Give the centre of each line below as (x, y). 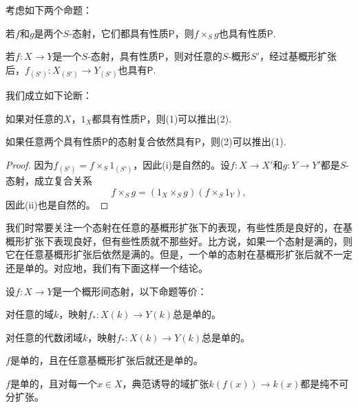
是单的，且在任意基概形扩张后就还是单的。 (106, 360)
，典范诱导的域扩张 (166, 383)
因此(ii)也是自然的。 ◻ (57, 204)
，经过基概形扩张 (298, 56)
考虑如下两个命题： (49, 10)
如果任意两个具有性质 (54, 141)
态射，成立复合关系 (49, 180)
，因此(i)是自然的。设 (182, 164)
